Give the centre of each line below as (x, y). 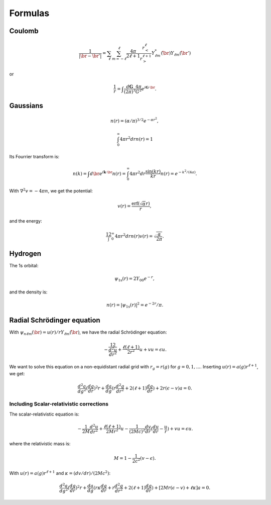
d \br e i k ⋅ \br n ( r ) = (108, 173)
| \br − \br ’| (90, 56)
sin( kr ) (153, 172)
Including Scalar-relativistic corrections (59, 404)
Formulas (29, 13)
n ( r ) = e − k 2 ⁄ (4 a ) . (179, 173)
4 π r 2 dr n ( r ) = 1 (136, 139)
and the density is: (28, 292)
